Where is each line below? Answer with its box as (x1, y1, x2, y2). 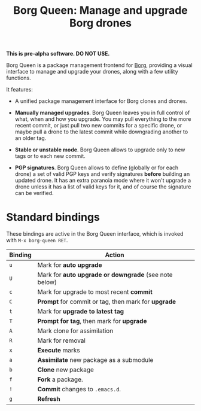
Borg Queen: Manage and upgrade (13, 4, 188, 17)
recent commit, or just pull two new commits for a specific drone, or (14, 122, 182, 129)
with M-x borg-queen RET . (6, 237, 68, 244)
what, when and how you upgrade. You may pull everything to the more (14, 115, 191, 123)
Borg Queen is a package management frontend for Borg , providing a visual (6, 62, 193, 69)
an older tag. (14, 135, 47, 142)
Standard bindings (6, 211, 100, 224)
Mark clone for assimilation (37, 327, 114, 335)
